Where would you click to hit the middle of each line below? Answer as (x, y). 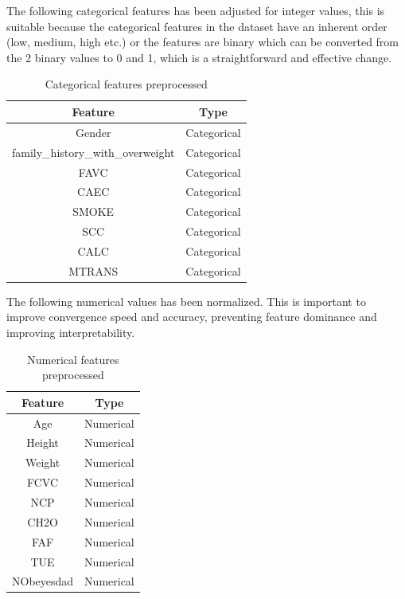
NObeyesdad (43, 581)
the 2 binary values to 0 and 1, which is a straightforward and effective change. (199, 57)
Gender (93, 132)
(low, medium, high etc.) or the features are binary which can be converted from (203, 42)
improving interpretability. (71, 332)
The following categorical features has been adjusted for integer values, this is (196, 10)
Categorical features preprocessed (126, 84)
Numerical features (73, 359)
